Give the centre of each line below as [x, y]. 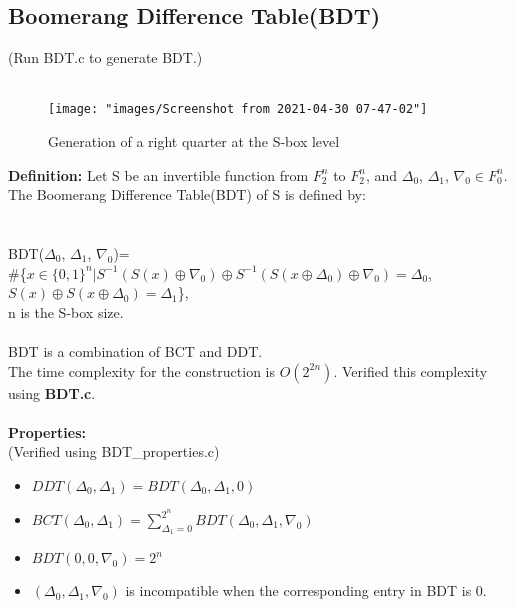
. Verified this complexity [410, 370]
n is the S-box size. [66, 311]
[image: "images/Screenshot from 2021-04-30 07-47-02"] [238, 109]
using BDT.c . [52, 392]
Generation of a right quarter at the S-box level [194, 141]
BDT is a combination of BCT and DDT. [135, 350]
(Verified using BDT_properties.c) [114, 451]
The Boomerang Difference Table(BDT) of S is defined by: [187, 194]
